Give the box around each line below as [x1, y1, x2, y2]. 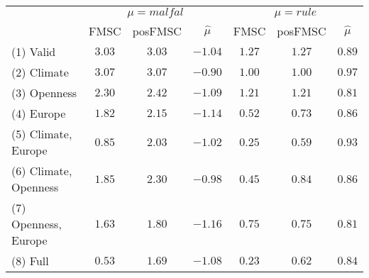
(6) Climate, [11, 162, 72, 179]
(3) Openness [11, 84, 77, 101]
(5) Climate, [11, 126, 72, 142]
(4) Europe [11, 105, 66, 121]
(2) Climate [11, 64, 69, 80]
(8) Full [11, 252, 49, 269]
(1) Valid [11, 43, 56, 60]
